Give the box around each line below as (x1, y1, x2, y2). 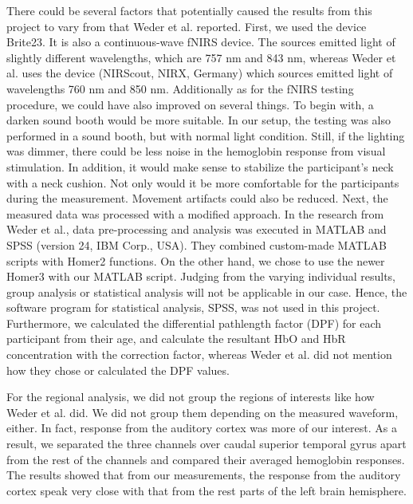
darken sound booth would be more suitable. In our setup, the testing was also (6, 112, 391, 128)
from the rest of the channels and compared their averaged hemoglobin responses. (6, 451, 405, 467)
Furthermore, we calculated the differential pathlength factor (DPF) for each (6, 314, 382, 331)
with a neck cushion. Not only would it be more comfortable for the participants (6, 174, 399, 191)
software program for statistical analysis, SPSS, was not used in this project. (6, 299, 380, 316)
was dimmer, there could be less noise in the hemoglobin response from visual (6, 143, 386, 159)
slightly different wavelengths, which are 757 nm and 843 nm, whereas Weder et (6, 49, 396, 65)
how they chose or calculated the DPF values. (6, 361, 230, 378)
